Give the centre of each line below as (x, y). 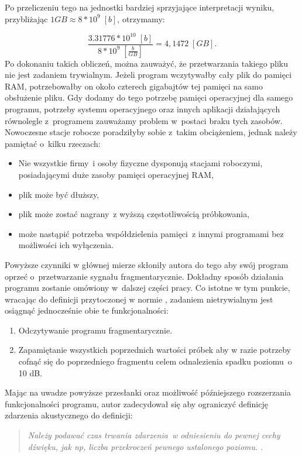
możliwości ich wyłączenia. (66, 245)
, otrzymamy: (141, 18)
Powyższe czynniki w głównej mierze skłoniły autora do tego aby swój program (147, 264)
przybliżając (26, 18)
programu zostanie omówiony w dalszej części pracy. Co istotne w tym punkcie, (147, 288)
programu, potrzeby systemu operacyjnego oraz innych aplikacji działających (143, 109)
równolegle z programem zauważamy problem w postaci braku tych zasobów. (144, 120)
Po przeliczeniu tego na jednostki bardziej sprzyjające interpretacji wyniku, (140, 7)
